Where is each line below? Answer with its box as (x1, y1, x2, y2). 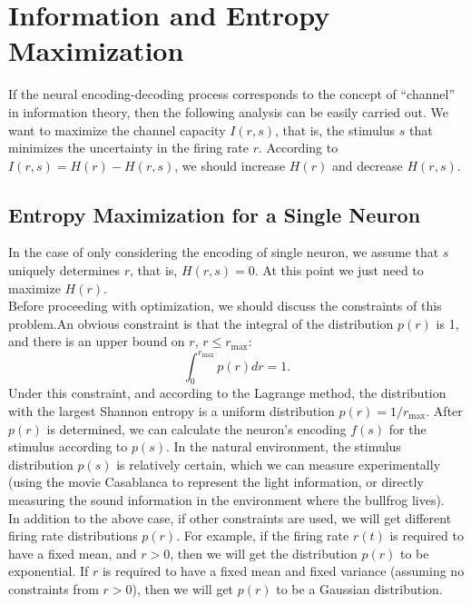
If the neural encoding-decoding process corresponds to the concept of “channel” (8, 84, 456, 104)
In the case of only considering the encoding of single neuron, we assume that (8, 243, 439, 262)
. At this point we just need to (254, 261, 424, 280)
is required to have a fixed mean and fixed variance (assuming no (102, 561, 465, 580)
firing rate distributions (8, 526, 138, 545)
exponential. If (8, 561, 89, 580)
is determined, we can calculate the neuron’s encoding (46, 419, 347, 438)
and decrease (331, 155, 403, 174)
